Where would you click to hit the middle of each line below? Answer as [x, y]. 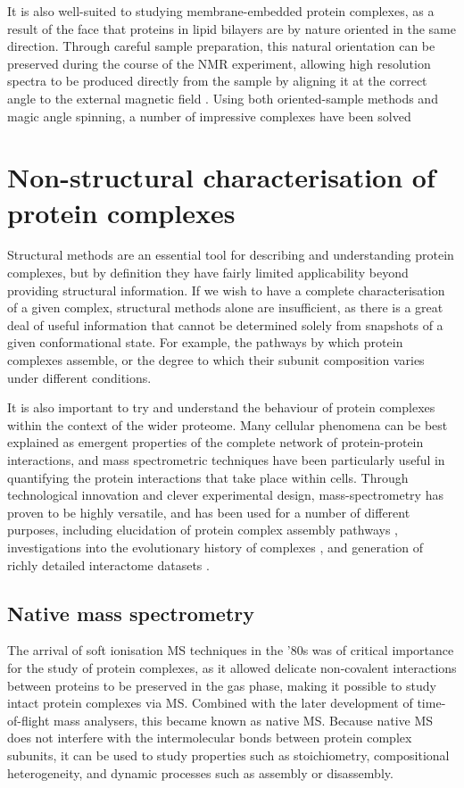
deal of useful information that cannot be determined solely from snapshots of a [225, 324]
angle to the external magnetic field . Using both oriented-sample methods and [223, 98]
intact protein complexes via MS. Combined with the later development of [210, 703]
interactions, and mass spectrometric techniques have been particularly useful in [226, 460]
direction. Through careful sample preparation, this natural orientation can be [221, 46]
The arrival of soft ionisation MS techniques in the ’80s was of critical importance [231, 650]
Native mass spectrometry [131, 613]
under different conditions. [79, 377]
